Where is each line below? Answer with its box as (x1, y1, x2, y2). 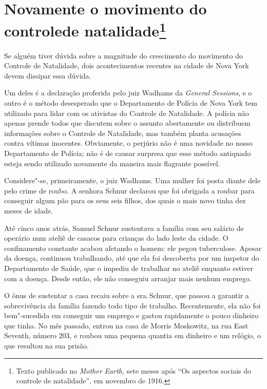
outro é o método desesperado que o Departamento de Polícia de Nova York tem (4, 98, 257, 108)
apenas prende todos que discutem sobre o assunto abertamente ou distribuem (4, 118, 251, 128)
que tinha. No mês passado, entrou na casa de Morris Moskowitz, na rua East (4, 320, 249, 330)
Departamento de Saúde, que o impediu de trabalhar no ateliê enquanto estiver (4, 262, 254, 273)
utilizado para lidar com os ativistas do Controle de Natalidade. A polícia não (4, 107, 249, 118)
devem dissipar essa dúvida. (4, 70, 91, 81)
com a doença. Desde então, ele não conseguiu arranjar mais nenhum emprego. (4, 273, 252, 283)
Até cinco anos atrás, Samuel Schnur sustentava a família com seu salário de (4, 222, 244, 233)
